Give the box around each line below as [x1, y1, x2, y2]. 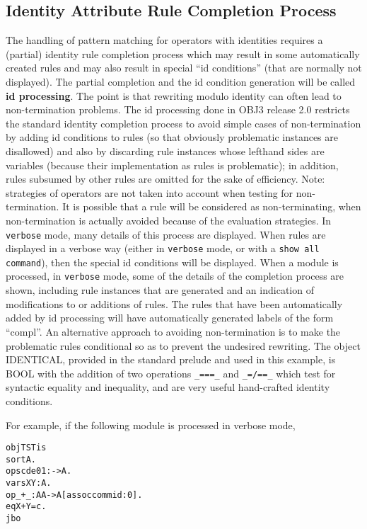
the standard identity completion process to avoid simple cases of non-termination [6, 115, 361, 130]
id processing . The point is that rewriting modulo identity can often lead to [6, 88, 342, 103]
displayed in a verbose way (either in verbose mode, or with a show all [6, 241, 320, 256]
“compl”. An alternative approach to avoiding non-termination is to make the [6, 324, 341, 339]
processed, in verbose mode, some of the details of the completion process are [6, 268, 344, 283]
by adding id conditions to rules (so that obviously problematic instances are [6, 130, 338, 144]
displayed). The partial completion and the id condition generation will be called [6, 74, 356, 89]
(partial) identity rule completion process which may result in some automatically [6, 46, 360, 61]
